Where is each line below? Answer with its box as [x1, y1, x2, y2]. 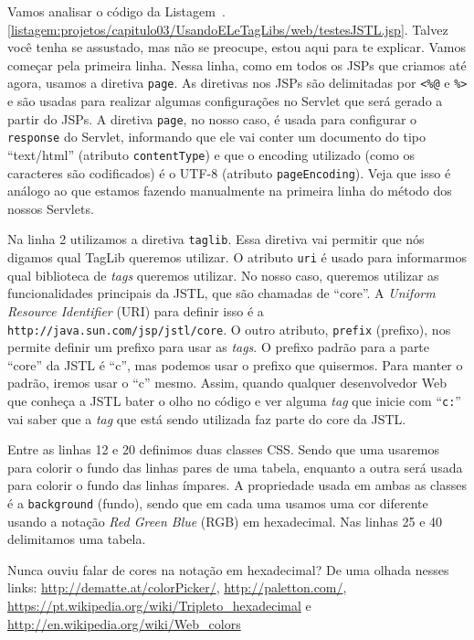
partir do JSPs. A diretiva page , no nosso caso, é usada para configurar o [7, 109, 417, 128]
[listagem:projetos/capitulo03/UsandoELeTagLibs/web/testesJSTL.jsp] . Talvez [7, 19, 448, 38]
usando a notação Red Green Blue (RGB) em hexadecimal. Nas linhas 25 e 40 [7, 511, 443, 530]
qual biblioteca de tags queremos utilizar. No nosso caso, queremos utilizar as [7, 265, 439, 284]
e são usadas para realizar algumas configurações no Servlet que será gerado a [7, 91, 443, 111]
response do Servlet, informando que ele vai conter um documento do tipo [7, 127, 426, 146]
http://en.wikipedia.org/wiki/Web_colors [7, 613, 241, 633]
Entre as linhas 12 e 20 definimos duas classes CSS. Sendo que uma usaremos [7, 440, 440, 459]
